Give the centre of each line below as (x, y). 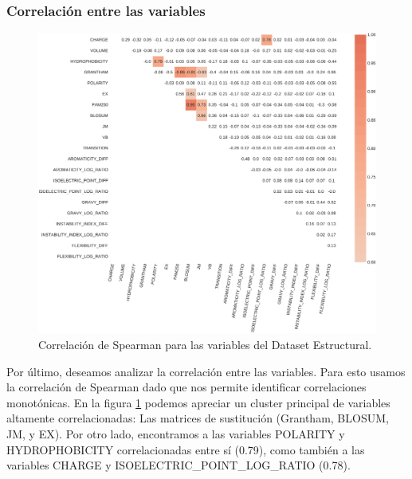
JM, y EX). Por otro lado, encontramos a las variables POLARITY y (176, 433)
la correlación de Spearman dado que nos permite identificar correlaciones (186, 387)
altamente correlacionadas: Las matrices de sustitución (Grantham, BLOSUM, (198, 418)
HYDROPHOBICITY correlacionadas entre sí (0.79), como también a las (186, 449)
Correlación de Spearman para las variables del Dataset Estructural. (205, 345)
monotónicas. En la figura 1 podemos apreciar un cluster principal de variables (198, 402)
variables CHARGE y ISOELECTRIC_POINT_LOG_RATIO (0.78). (179, 465)
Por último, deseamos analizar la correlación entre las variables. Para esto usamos (206, 371)
